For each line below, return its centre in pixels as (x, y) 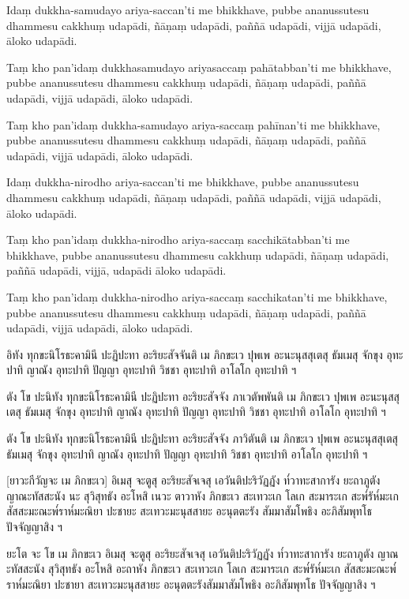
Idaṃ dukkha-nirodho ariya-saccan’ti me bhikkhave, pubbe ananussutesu (183, 182)
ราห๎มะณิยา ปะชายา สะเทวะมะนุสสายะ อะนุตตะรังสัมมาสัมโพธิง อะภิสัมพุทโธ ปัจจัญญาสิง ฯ (191, 584)
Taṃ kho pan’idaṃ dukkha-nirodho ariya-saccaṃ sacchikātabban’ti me (178, 240)
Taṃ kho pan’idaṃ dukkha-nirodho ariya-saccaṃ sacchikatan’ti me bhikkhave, (197, 296)
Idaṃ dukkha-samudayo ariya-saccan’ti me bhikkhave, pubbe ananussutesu (188, 9)
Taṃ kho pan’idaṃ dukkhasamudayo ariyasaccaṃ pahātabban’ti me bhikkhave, (199, 67)
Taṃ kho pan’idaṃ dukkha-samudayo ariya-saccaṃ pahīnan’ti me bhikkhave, (193, 124)
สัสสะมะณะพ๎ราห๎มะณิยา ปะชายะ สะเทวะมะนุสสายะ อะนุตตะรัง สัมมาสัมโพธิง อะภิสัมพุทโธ (189, 511)
